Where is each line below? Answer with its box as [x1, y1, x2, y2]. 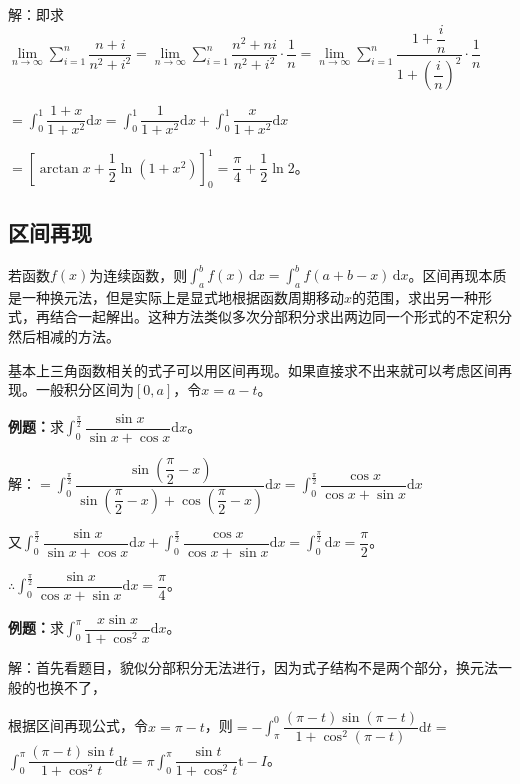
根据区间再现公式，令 [8, 715, 148, 736]
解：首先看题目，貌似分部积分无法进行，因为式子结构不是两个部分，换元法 [8, 656, 498, 677]
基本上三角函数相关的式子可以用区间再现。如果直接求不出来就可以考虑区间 [8, 359, 498, 380]
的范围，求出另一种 [352, 286, 479, 307]
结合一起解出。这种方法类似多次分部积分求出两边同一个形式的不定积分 [49, 306, 512, 327]
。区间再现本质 [408, 264, 507, 285]
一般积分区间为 [35, 379, 134, 400]
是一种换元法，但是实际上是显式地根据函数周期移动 [8, 286, 344, 307]
